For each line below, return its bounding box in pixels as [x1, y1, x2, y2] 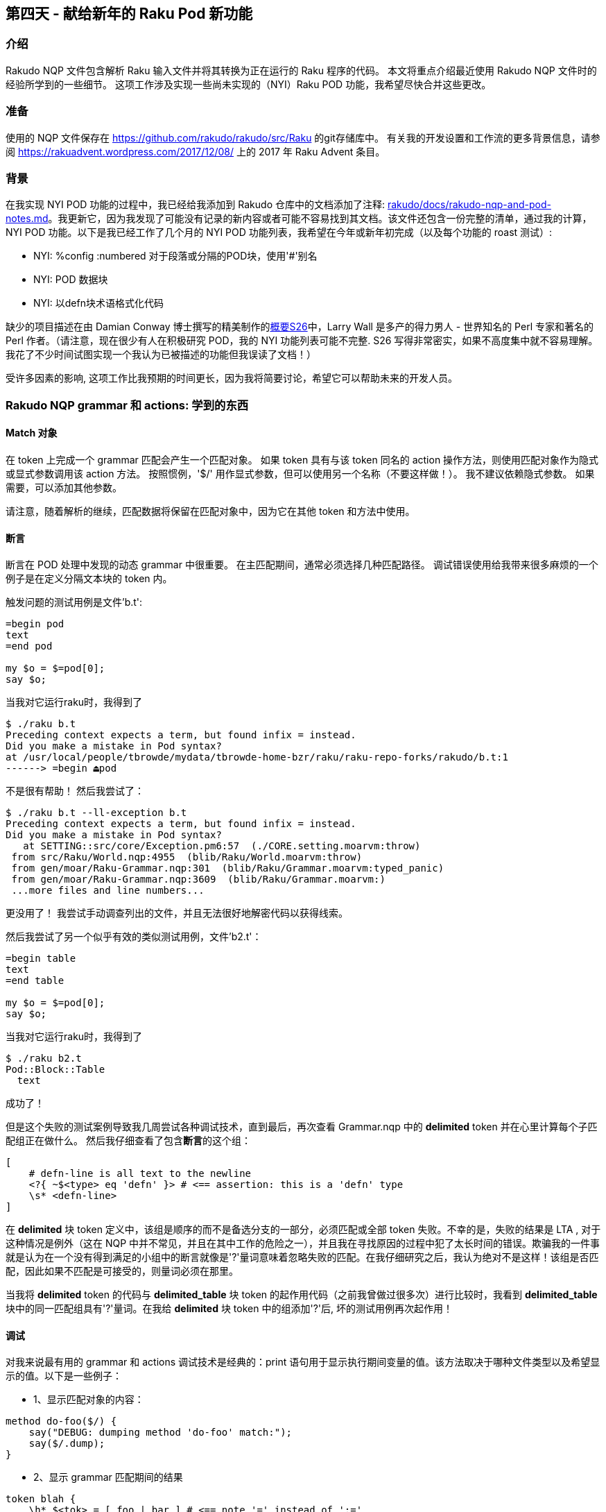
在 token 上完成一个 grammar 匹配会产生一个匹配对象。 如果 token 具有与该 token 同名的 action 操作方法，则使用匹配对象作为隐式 [6, 453, 599, 466]
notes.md [6, 212, 49, 225]
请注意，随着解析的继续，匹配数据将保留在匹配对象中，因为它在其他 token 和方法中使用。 [6, 504, 415, 517]
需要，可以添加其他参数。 [6, 481, 122, 493]
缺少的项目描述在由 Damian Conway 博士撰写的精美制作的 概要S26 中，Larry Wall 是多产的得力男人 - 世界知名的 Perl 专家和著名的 [6, 321, 594, 333]
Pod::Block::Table [6, 1064, 105, 1076]
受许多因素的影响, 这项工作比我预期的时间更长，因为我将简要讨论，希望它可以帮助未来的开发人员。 [6, 372, 458, 384]
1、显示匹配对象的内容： [33, 1393, 144, 1406]
